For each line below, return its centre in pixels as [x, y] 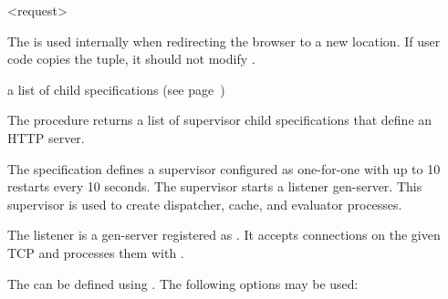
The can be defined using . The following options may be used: [183, 283]
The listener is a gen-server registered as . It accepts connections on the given [224, 235]
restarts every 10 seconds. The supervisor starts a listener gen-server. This [215, 186]
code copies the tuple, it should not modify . [131, 59]
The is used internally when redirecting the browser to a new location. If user [224, 41]
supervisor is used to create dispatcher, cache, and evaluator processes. [205, 204]
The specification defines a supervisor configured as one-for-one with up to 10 [224, 168]
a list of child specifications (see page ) [116, 89]
